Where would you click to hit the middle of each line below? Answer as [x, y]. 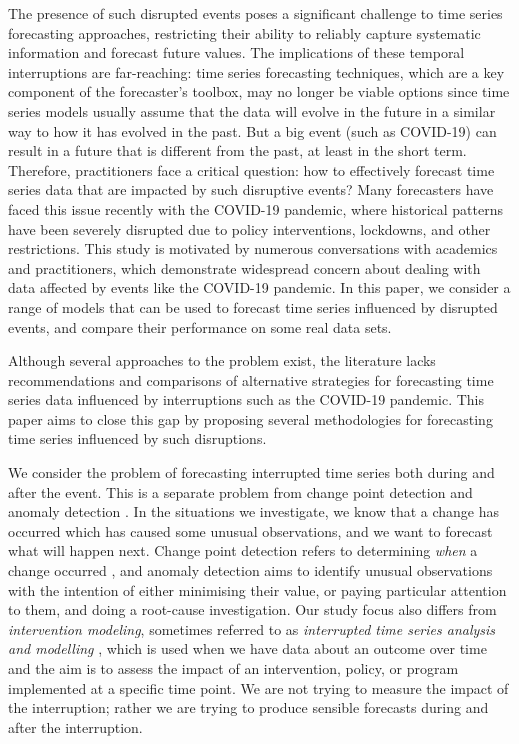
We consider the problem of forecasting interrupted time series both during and [251, 472]
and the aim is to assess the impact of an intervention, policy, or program [233, 668]
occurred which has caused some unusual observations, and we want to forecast [250, 530]
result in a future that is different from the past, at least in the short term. [237, 150]
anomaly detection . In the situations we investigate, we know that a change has [254, 511]
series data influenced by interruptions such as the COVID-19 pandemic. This [246, 399]
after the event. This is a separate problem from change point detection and [240, 491]
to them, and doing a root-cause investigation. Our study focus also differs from [252, 609]
